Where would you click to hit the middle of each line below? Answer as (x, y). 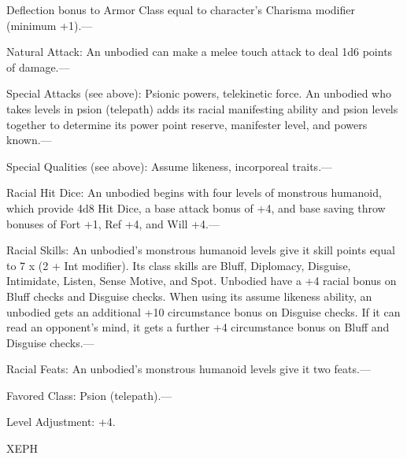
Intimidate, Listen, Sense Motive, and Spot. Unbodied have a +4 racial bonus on (202, 281)
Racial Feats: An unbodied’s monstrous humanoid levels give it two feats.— (189, 369)
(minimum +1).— (50, 25)
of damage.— (38, 67)
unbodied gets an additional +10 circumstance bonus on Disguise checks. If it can (203, 311)
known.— (29, 140)
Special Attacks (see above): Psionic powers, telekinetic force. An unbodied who (199, 93)
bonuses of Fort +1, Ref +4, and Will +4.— (113, 223)
